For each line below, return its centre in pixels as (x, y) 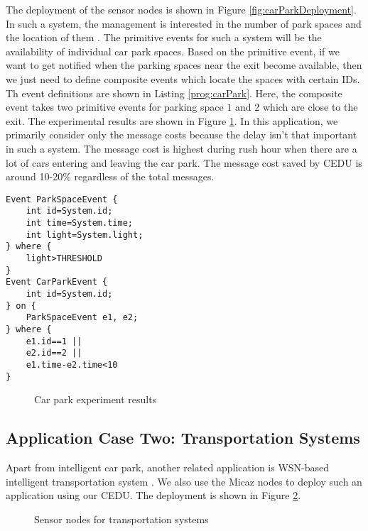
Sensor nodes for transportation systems (121, 519)
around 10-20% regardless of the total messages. (110, 176)
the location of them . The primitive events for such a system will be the (164, 37)
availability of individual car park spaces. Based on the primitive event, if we (173, 51)
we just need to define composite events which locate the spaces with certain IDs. (183, 78)
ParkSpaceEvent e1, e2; (82, 318)
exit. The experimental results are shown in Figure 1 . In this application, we (172, 120)
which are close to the (310, 107)
